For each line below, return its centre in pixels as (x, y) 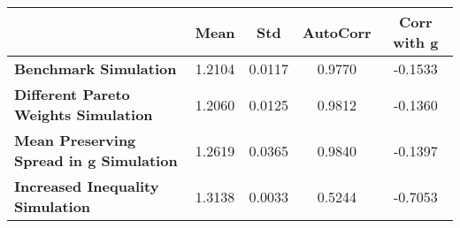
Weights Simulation (84, 114)
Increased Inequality (87, 186)
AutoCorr (337, 32)
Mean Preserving (75, 140)
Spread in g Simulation (96, 160)
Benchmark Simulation (96, 68)
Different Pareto (72, 94)
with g (416, 42)
